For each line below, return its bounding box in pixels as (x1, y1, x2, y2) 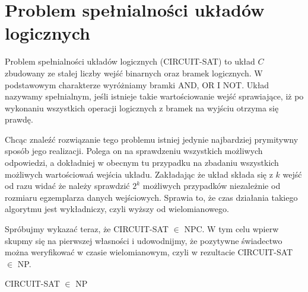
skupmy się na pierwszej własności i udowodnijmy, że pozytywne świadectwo (5, 234, 282, 246)
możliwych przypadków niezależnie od (142, 179, 281, 192)
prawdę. (5, 113, 33, 126)
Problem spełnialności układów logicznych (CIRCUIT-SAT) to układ (5, 55, 255, 68)
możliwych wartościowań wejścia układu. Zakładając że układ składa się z (5, 168, 273, 180)
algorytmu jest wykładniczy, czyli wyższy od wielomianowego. (5, 203, 229, 215)
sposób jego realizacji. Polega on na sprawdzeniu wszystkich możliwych (5, 145, 263, 157)
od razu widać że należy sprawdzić (5, 179, 130, 192)
